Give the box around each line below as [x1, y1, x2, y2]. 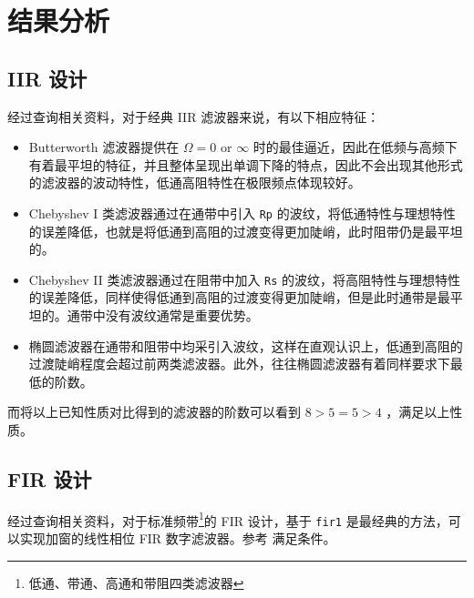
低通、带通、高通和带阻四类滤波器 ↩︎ [28, 573, 244, 592]
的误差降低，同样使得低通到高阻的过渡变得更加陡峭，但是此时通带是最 [28, 288, 450, 307]
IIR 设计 [7, 64, 88, 92]
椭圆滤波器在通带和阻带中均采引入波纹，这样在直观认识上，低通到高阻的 [28, 336, 463, 355]
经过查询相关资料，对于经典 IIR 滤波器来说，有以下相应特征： [7, 106, 380, 126]
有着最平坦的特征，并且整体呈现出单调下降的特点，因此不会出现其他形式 [28, 155, 463, 174]
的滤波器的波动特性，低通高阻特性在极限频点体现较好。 [28, 173, 361, 192]
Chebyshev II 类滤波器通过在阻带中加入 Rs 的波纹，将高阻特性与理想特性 [28, 269, 461, 289]
